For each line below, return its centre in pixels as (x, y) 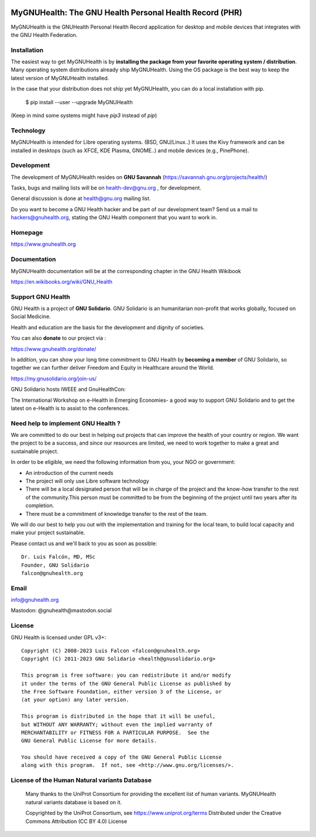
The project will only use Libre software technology (87, 481)
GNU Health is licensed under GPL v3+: (59, 637)
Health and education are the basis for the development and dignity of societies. (108, 327)
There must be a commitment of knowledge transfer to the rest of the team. (116, 514)
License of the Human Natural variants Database (81, 780)
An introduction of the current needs (69, 473)
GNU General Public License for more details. (89, 741)
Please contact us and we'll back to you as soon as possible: (84, 543)
